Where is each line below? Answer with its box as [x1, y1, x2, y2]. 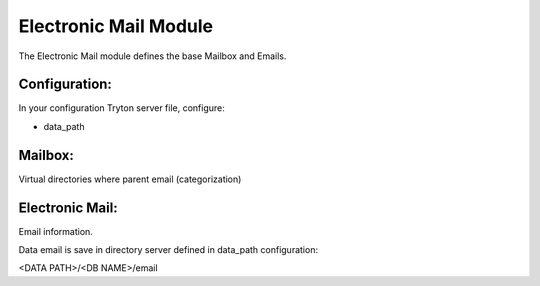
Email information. [18, 225, 94, 237]
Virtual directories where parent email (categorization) [18, 173, 242, 185]
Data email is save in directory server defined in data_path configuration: [18, 244, 319, 256]
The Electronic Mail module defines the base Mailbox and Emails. [18, 50, 287, 62]
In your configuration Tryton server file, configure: [18, 102, 225, 114]
